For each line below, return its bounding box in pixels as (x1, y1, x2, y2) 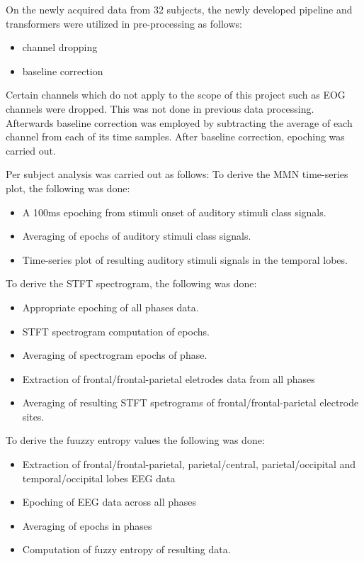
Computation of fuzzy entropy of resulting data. (22, 542, 231, 557)
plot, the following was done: (6, 180, 130, 195)
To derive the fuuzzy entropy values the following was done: (6, 433, 265, 448)
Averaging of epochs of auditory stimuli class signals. (22, 228, 251, 243)
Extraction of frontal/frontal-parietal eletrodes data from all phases (22, 371, 315, 386)
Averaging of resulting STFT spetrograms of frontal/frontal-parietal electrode (22, 395, 359, 410)
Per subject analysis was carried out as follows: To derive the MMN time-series (6, 167, 348, 182)
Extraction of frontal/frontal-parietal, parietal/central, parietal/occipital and (22, 457, 356, 472)
